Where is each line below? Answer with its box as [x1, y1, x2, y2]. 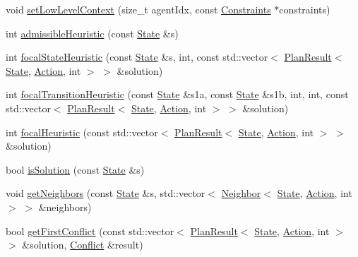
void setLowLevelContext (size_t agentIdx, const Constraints [6, 2, 271, 16]
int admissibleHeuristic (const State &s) [6, 25, 179, 40]
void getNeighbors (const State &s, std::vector [6, 186, 205, 201]
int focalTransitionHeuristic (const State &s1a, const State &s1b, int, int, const [6, 87, 349, 102]
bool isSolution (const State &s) [6, 162, 145, 177]
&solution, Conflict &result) [22, 237, 143, 252]
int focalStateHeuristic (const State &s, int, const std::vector [6, 49, 268, 64]
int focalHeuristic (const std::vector [6, 124, 158, 139]
